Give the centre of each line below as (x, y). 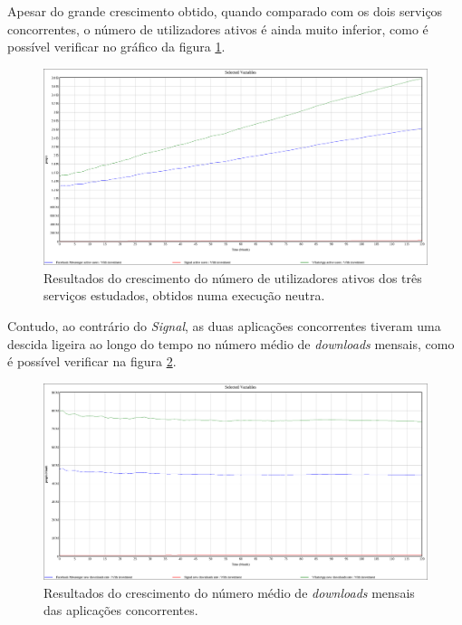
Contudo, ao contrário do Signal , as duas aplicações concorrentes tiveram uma (224, 325)
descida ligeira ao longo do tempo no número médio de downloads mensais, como (231, 343)
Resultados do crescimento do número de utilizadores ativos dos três (233, 277)
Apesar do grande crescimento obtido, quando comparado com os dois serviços (225, 11)
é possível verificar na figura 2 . (92, 361)
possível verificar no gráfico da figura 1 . (116, 47)
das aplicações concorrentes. (121, 610)
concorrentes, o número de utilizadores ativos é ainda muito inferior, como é (218, 28)
